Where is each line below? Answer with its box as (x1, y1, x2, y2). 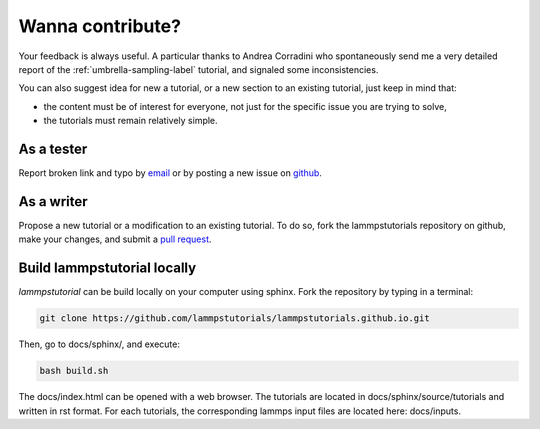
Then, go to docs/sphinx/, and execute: (18, 338, 180, 350)
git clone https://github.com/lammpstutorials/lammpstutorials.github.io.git (39, 313, 430, 324)
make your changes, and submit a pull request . (18, 233, 212, 245)
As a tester (18, 140, 88, 157)
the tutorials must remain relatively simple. (43, 115, 219, 127)
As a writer (18, 193, 89, 210)
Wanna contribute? (18, 15, 182, 37)
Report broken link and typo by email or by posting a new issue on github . (18, 167, 322, 179)
